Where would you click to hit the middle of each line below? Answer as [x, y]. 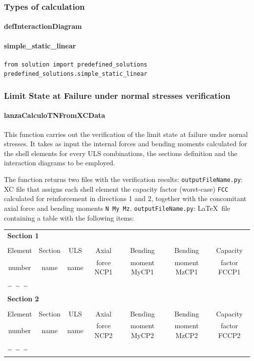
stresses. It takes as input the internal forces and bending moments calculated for [126, 144]
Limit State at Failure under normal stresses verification [117, 95]
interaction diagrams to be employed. [60, 163]
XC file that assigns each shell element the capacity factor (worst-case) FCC [116, 189]
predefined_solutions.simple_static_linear [76, 74]
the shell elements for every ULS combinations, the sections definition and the [121, 153]
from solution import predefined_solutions [76, 64]
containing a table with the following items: [69, 217]
